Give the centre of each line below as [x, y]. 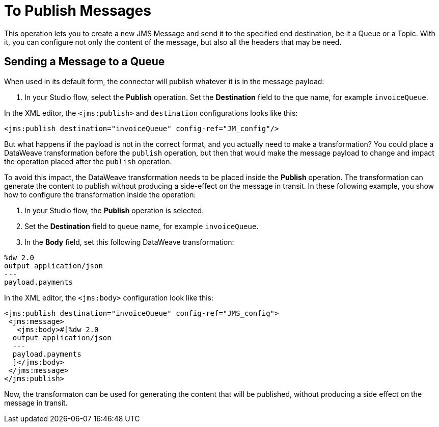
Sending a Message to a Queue [85, 62]
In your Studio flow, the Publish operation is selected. [114, 210]
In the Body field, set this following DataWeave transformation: [129, 242]
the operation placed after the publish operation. [88, 161]
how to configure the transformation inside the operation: [100, 194]
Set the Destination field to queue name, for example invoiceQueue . [142, 226]
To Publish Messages [78, 11]
